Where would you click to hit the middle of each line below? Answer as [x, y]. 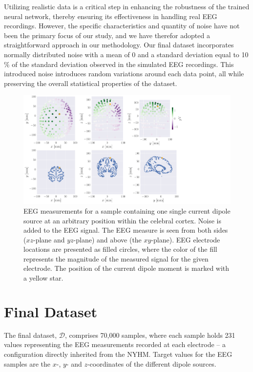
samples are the [27, 363]
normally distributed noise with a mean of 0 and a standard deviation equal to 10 [126, 54]
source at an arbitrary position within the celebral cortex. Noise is [122, 220]
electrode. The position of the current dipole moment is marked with [126, 268]
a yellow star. [43, 278]
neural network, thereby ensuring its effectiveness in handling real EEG [111, 16]
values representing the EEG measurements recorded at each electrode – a [115, 344]
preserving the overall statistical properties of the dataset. [91, 83]
